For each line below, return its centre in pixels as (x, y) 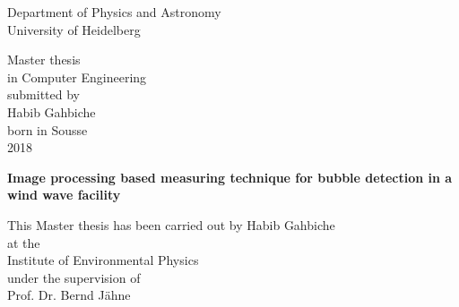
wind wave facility (64, 195)
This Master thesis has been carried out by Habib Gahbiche (171, 224)
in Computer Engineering (77, 77)
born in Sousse (48, 129)
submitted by (43, 94)
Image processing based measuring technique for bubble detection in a (230, 177)
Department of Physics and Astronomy (114, 12)
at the (24, 242)
